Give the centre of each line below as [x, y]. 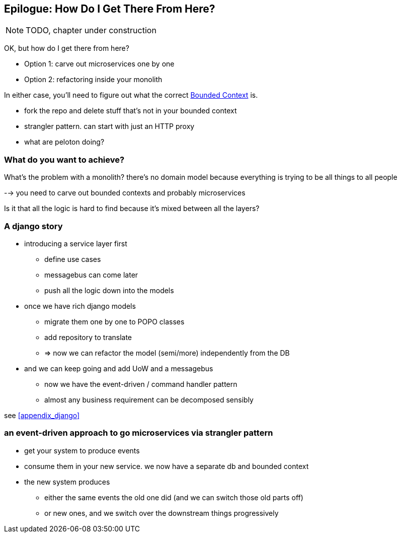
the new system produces [67, 482]
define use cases [73, 259]
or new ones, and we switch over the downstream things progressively [162, 513]
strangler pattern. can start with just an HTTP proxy [109, 126]
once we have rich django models [80, 306]
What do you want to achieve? [64, 159]
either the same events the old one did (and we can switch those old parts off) [174, 497]
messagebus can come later [91, 275]
